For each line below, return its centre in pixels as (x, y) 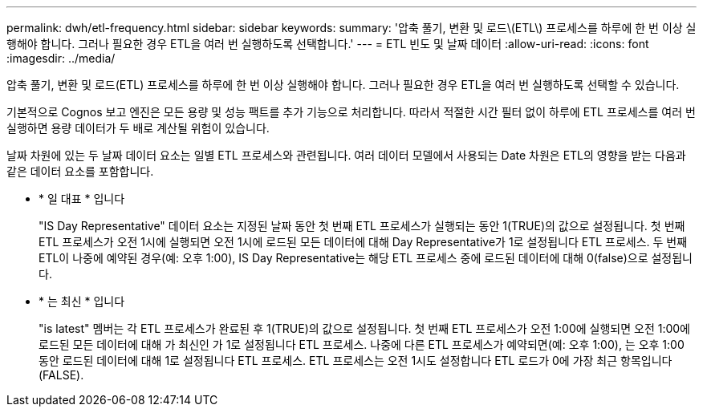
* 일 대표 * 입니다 (82, 198)
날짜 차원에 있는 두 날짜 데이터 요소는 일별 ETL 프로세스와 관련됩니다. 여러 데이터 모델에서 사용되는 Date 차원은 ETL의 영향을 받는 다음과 (346, 155)
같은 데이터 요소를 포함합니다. (80, 171)
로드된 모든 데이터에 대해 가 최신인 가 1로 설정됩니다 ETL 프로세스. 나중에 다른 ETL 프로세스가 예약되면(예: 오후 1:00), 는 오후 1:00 (362, 344)
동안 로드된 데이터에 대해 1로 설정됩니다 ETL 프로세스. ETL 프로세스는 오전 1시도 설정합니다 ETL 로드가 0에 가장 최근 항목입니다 (356, 360)
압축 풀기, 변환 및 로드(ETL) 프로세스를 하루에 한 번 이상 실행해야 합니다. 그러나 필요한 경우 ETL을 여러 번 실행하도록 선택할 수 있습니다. (343, 85)
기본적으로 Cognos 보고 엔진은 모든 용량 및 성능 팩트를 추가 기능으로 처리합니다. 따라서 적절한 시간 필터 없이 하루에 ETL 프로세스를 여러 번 (351, 112)
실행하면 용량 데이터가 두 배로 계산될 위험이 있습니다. (138, 128)
